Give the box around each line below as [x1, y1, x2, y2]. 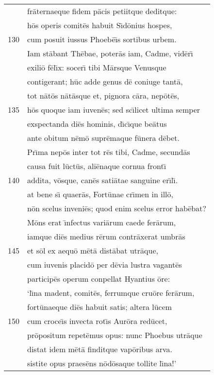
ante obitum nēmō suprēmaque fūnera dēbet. [27, 132, 180, 143]
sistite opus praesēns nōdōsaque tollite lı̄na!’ [27, 358, 177, 369]
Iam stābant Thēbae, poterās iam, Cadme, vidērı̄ [27, 48, 193, 59]
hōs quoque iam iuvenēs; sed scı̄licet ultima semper [27, 104, 200, 115]
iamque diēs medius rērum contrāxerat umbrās [27, 231, 185, 242]
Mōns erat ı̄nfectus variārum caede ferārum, [27, 217, 176, 228]
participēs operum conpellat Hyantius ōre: [27, 273, 170, 284]
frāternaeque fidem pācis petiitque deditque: [27, 5, 177, 17]
